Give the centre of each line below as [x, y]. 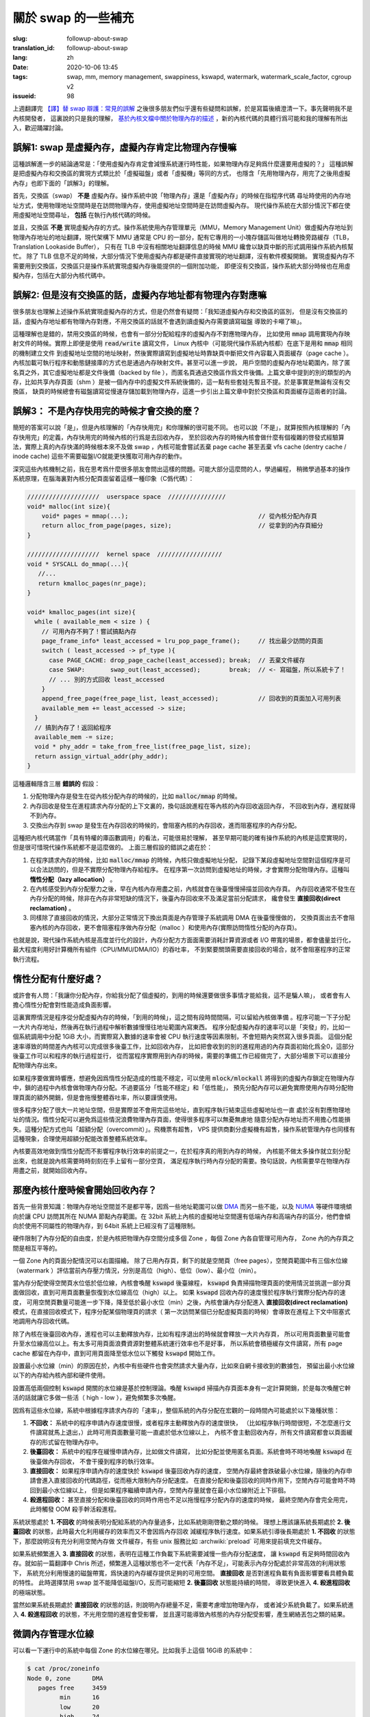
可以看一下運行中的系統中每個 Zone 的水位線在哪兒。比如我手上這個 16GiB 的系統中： [133, 1650]
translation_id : [34, 47]
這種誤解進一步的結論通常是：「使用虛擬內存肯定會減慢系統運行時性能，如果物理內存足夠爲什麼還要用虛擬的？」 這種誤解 [183, 163]
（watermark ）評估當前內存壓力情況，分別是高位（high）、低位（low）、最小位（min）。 [136, 1270]
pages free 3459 [73, 1688]
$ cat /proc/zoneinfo [63, 1669]
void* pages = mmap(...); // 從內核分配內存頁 [180, 516]
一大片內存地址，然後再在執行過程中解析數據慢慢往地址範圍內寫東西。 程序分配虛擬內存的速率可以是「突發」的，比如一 [182, 1027]
